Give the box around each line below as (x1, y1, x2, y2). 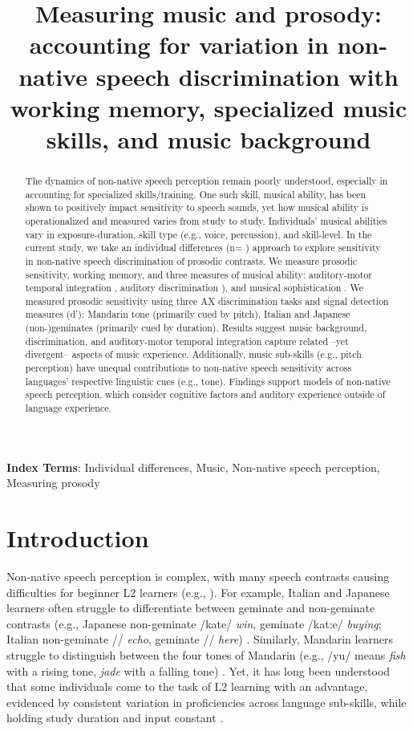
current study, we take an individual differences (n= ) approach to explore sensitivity (25, 241, 381, 254)
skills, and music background (46, 122, 371, 155)
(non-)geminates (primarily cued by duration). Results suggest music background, (25, 321, 367, 335)
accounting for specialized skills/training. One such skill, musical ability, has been (25, 187, 366, 201)
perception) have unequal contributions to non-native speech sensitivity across (25, 361, 352, 375)
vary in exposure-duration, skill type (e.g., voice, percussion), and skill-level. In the (25, 227, 372, 241)
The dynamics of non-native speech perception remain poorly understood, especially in (25, 173, 388, 187)
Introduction (6, 522, 149, 554)
